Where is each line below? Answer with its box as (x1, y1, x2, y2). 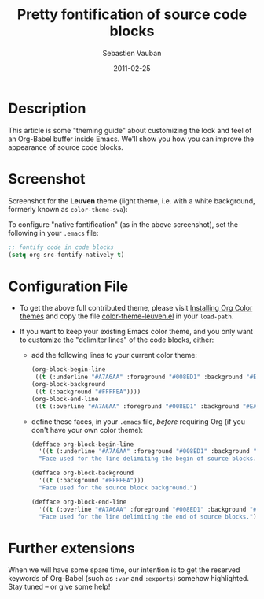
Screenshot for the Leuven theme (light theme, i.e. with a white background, (8, 195, 255, 206)
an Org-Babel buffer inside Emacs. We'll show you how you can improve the (8, 134, 255, 143)
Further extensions (8, 539, 135, 557)
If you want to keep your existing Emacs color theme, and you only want (19, 327, 254, 337)
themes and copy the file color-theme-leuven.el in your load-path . (19, 311, 234, 321)
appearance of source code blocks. (8, 142, 123, 151)
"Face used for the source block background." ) (38, 483, 198, 492)
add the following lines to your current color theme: (31, 351, 198, 360)
